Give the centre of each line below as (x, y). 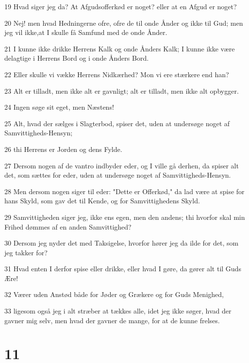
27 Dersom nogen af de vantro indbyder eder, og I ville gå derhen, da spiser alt (122, 165)
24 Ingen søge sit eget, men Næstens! (59, 107)
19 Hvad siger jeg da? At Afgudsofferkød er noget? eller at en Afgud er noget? (121, 6)
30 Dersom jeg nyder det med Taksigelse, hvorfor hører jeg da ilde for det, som (122, 243)
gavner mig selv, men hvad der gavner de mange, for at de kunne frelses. (112, 320)
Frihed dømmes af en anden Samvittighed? (68, 226)
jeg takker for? (26, 252)
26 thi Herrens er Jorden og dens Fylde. (63, 149)
